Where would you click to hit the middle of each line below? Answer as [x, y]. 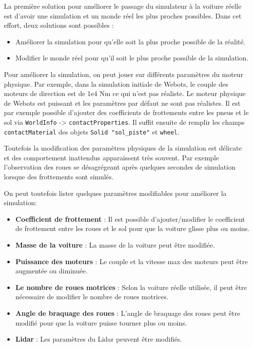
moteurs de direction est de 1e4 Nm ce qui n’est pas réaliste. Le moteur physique [125, 93]
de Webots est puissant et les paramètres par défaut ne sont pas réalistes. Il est [122, 103]
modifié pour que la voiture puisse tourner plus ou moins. [101, 322]
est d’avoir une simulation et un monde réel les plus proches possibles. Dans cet [123, 15]
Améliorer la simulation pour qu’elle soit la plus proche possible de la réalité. [130, 41]
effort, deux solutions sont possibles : [59, 25]
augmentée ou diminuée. [51, 271]
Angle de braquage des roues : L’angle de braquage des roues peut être [128, 313]
